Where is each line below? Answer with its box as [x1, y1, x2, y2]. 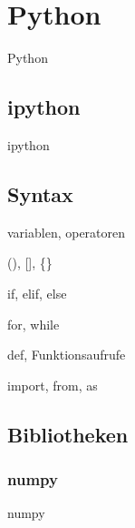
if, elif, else [7, 283, 67, 302]
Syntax [7, 179, 73, 208]
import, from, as [7, 375, 98, 394]
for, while [7, 314, 60, 333]
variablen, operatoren [7, 222, 126, 241]
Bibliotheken [7, 420, 129, 448]
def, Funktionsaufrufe [7, 345, 126, 364]
